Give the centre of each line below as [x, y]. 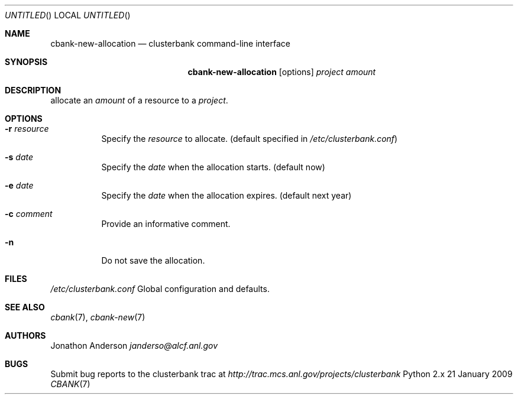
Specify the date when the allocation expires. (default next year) [226, 195]
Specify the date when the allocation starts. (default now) [213, 167]
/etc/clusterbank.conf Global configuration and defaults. [160, 289]
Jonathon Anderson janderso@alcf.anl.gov [134, 346]
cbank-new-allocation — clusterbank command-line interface [170, 43]
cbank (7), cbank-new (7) [98, 317]
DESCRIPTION [33, 90]
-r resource [27, 129]
